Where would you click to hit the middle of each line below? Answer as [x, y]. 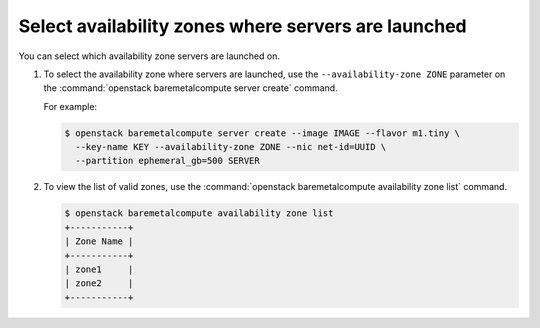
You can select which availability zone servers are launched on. [149, 56]
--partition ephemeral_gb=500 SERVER [167, 161]
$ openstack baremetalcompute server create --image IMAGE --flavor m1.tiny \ [262, 133]
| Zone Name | [99, 241]
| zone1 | [99, 269]
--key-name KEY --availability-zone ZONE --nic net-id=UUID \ [231, 147]
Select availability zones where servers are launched [242, 26]
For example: [70, 106]
